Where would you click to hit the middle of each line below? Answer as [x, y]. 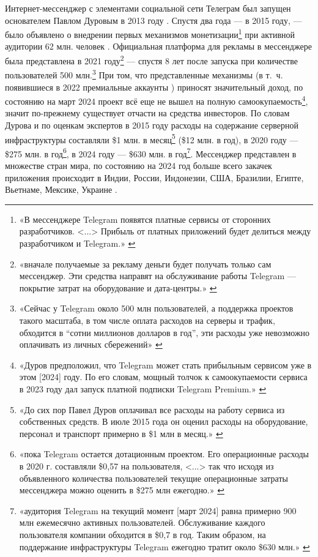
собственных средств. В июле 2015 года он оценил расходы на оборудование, [164, 421]
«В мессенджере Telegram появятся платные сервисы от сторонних [145, 219]
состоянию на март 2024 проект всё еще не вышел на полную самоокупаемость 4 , [157, 100]
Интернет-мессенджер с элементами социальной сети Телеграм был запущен [148, 8]
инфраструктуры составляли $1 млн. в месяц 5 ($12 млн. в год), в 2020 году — [152, 138]
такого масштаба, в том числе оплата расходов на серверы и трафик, [147, 320]
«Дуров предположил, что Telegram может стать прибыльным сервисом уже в [165, 364]
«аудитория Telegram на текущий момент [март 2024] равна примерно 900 [158, 510]
